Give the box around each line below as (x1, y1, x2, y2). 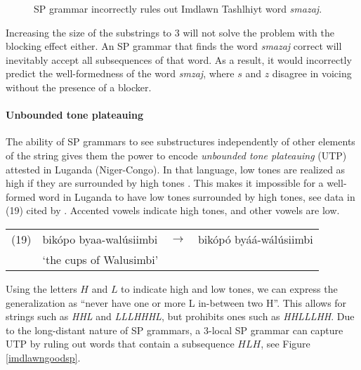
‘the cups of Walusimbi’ (42, 251, 159, 267)
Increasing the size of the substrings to (6, 25, 172, 39)
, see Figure (261, 336, 310, 351)
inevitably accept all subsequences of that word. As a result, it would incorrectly (6, 52, 352, 67)
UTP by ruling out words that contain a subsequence (6, 336, 235, 351)
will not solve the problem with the (183, 25, 335, 39)
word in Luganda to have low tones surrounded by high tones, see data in (39, 189, 355, 204)
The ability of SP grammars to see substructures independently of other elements (6, 134, 355, 149)
